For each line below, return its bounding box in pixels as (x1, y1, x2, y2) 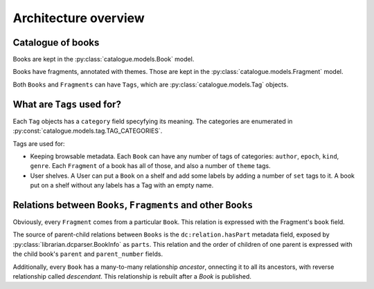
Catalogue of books (12, 37, 100, 48)
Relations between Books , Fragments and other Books (12, 199, 253, 211)
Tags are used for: (12, 139, 65, 148)
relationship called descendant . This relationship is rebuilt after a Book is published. (12, 272, 252, 280)
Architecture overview (12, 10, 145, 26)
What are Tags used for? (12, 98, 121, 110)
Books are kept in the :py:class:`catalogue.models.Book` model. (12, 55, 195, 64)
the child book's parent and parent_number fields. (12, 250, 163, 259)
